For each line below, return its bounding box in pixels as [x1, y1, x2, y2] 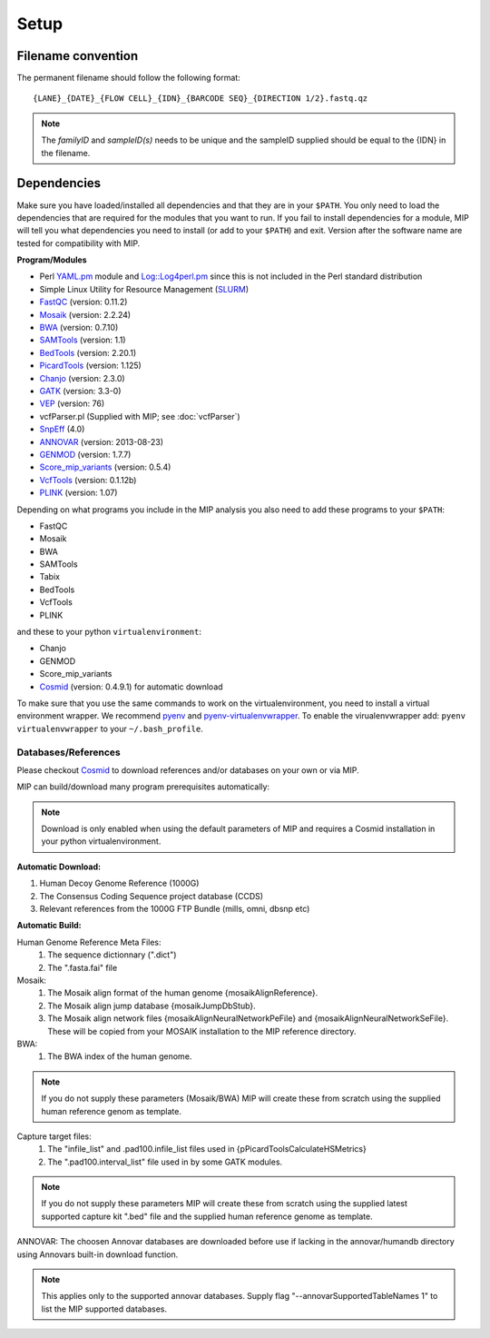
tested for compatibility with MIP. [16, 237, 141, 249]
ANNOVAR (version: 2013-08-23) [39, 436, 163, 447]
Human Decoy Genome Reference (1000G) [39, 877, 200, 889]
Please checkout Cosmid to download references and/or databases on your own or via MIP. [16, 764, 359, 776]
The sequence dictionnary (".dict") [47, 949, 177, 960]
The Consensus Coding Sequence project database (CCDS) [39, 890, 263, 901]
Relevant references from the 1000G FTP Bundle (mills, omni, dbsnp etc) [39, 904, 310, 915]
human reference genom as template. [41, 1105, 181, 1116]
